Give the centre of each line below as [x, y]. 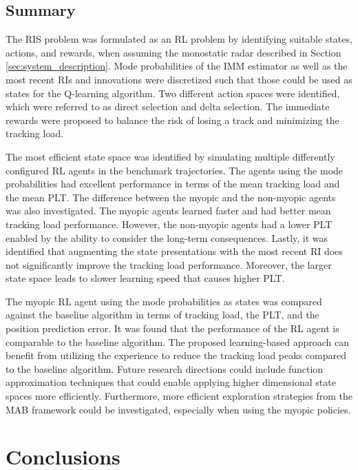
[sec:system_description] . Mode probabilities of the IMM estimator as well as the [177, 66]
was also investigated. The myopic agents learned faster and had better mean [168, 211]
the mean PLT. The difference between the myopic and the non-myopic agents [171, 197]
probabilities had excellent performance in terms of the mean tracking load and [173, 184]
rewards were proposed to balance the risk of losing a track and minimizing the [172, 120]
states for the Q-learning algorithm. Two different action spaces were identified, [173, 93]
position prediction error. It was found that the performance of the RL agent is [172, 328]
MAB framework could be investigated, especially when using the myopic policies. [178, 409]
